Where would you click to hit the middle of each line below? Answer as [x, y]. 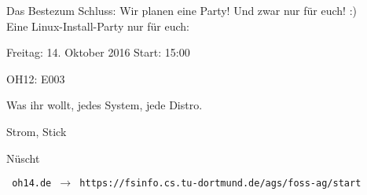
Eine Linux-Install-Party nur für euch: [98, 26]
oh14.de [32, 184]
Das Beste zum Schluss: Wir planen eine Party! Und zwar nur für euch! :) [182, 10]
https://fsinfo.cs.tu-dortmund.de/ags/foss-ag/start [220, 184]
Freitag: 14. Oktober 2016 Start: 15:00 [98, 52]
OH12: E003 [36, 78]
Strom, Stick [37, 131]
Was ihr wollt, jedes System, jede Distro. [105, 105]
